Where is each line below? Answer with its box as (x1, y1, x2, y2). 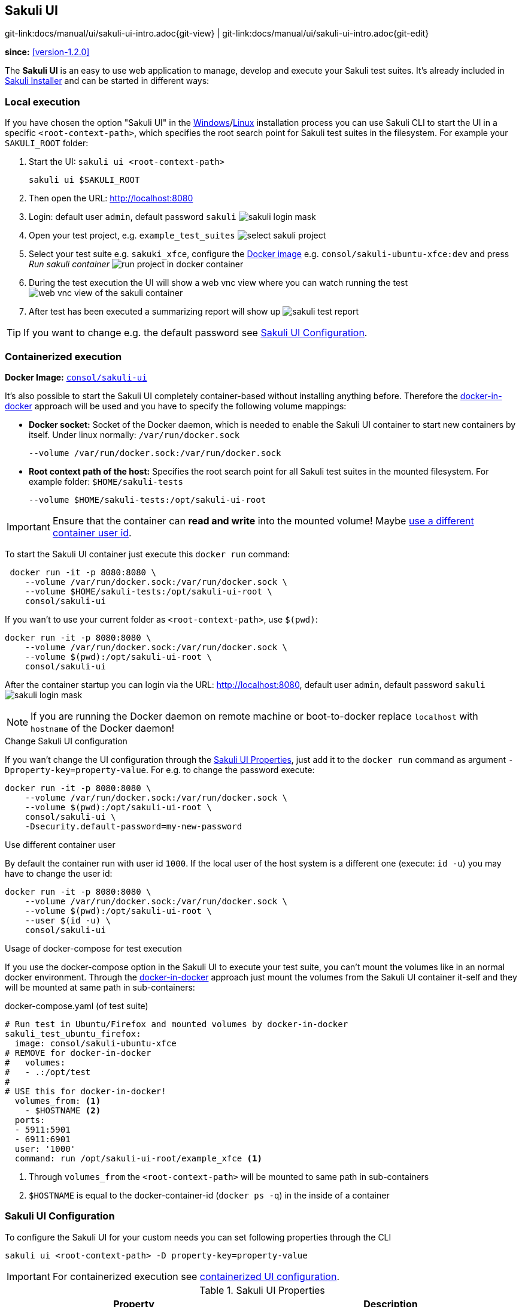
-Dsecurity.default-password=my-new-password (25, 821, 242, 831)
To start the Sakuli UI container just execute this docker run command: (5, 548, 290, 559)
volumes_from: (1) (14, 1095, 101, 1106)
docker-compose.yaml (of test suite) (5, 1000, 148, 1011)
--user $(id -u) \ (25, 915, 111, 925)
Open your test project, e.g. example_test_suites (29, 230, 235, 241)
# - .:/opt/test (5, 1067, 91, 1077)
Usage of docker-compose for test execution (5, 943, 182, 953)
